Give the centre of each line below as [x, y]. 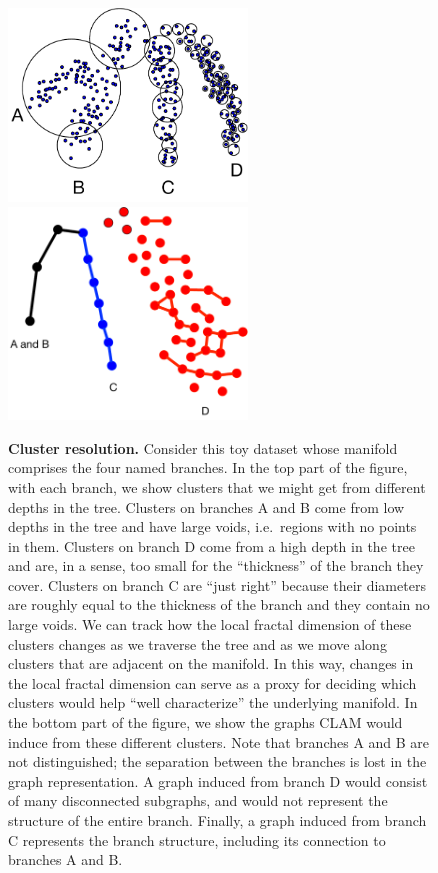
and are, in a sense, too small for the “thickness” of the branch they [216, 565]
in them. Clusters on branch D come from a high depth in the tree [211, 545]
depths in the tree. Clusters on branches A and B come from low [206, 506]
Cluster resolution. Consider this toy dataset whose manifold [203, 447]
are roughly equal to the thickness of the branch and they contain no [219, 604]
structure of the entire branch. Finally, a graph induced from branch [217, 820]
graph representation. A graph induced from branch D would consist [218, 780]
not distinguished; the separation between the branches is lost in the [217, 761]
